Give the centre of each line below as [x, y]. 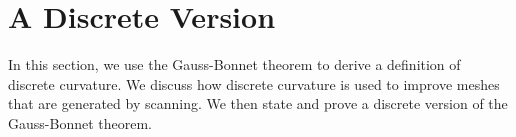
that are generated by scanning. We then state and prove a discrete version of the [258, 103]
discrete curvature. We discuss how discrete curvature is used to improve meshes [254, 83]
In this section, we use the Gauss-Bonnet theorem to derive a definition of [234, 64]
